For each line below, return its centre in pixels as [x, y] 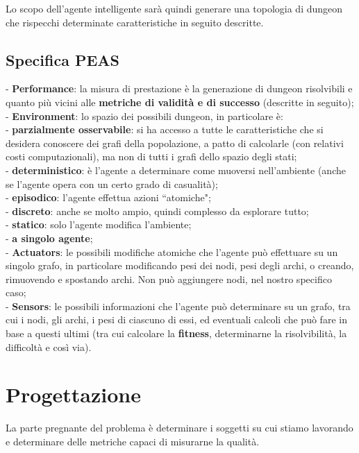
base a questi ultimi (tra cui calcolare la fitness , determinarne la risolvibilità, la [176, 333]
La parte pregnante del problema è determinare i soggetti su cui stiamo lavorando [179, 428]
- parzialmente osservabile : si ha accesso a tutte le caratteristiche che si [165, 129]
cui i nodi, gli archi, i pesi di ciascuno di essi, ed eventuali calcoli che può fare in [176, 319]
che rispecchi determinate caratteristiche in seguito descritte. [135, 22]
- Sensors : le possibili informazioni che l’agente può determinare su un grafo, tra [178, 306]
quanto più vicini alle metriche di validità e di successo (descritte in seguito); [180, 102]
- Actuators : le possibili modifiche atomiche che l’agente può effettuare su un [172, 251]
